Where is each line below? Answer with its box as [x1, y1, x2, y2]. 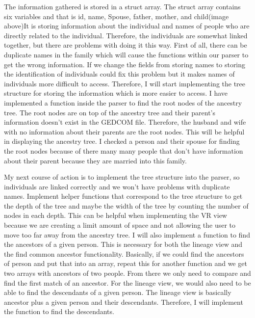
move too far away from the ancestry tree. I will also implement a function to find [4, 229, 250, 239]
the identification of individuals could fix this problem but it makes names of [4, 69, 235, 79]
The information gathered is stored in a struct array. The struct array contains [4, 1, 241, 11]
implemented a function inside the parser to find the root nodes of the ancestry [4, 97, 242, 107]
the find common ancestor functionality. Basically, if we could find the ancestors [4, 248, 244, 259]
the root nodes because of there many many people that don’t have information [4, 145, 243, 156]
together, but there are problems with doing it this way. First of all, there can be [4, 40, 247, 50]
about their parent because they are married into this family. [4, 155, 187, 165]
